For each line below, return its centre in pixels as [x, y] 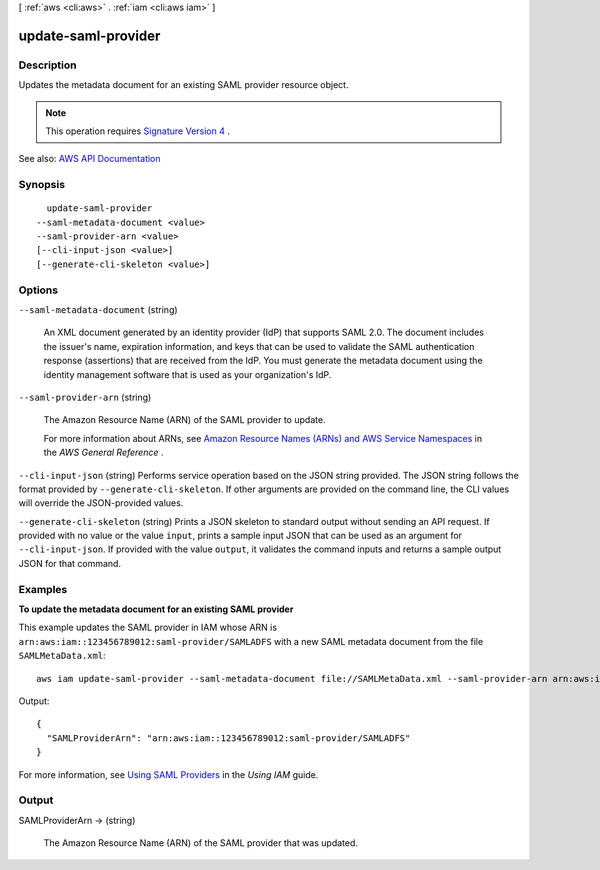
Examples [43, 589]
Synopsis [41, 185]
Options [38, 290]
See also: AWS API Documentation [89, 159]
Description [47, 65]
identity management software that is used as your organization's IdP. [187, 374]
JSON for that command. [70, 563]
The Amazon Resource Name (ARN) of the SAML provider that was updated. [201, 843]
